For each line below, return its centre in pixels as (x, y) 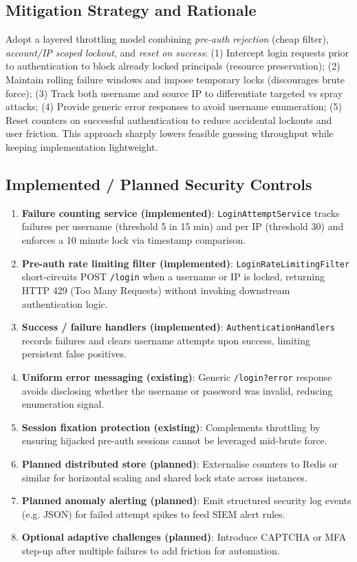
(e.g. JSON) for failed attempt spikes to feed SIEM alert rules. (153, 513)
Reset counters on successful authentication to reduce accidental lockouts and (169, 119)
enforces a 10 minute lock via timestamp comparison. (134, 240)
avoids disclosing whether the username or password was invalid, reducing (177, 390)
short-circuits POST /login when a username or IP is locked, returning (173, 277)
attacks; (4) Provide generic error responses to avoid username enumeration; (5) (174, 106)
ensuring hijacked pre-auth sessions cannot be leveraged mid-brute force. (174, 440)
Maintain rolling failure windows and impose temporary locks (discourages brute (175, 79)
